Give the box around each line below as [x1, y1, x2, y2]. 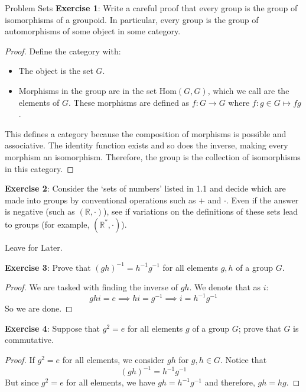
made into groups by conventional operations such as [5, 193, 196, 206]
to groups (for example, [5, 218, 90, 230]
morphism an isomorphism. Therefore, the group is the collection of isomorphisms [5, 150, 301, 163]
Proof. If [5, 353, 35, 365]
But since [5, 376, 39, 388]
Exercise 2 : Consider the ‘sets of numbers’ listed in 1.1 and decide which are [5, 182, 286, 195]
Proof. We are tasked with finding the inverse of [5, 281, 178, 293]
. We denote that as [189, 281, 261, 293]
